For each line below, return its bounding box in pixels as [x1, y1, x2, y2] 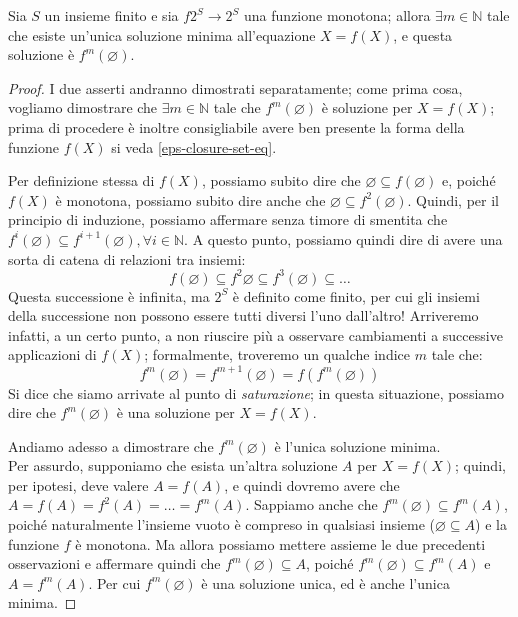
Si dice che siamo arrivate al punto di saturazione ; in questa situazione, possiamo [8, 382, 504, 403]
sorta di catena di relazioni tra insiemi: [8, 248, 246, 269]
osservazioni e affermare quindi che [8, 553, 221, 574]
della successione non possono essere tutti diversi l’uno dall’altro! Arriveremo [8, 305, 479, 326]
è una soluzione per [116, 402, 235, 423]
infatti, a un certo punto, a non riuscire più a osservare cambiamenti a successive [8, 324, 503, 345]
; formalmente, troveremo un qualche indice [144, 344, 411, 365]
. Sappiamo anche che [245, 494, 378, 515]
